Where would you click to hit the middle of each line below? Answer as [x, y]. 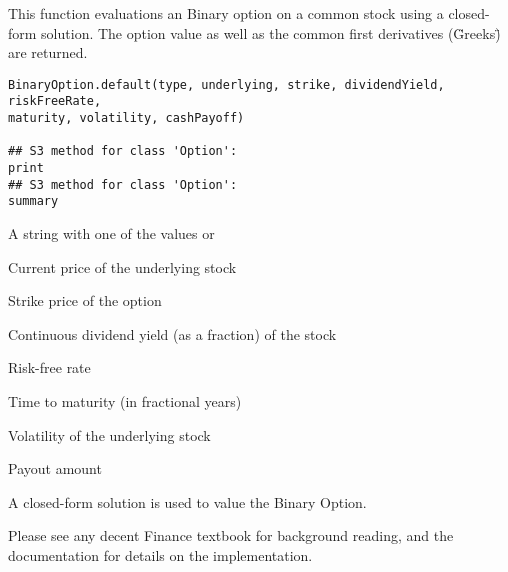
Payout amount [55, 468]
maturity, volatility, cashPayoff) [126, 118]
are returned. [48, 52]
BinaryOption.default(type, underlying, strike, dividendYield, [226, 84]
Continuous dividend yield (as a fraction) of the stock [172, 333]
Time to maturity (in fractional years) [125, 401]
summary [33, 201]
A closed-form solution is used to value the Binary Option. [187, 501]
